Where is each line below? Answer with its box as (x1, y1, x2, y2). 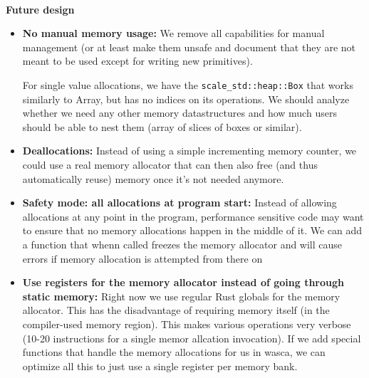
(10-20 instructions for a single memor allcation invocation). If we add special (22, 330, 361, 345)
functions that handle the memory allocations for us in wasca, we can (22, 345, 326, 359)
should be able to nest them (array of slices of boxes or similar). (22, 119, 302, 134)
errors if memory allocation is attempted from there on (22, 251, 263, 266)
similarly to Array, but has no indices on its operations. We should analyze (22, 91, 350, 106)
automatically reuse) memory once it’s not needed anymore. (22, 171, 284, 186)
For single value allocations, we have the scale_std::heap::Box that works (22, 77, 353, 92)
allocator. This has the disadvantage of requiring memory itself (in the (22, 303, 330, 317)
